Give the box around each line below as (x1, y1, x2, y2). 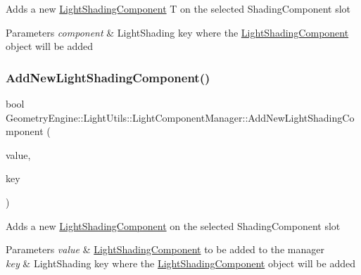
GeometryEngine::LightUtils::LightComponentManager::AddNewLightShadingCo (6, 110, 355, 124)
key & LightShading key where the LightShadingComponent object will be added (6, 255, 355, 270)
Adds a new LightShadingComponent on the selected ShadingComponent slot (6, 218, 341, 233)
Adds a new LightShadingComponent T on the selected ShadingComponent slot (6, 1, 351, 15)
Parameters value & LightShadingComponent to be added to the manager (6, 242, 324, 257)
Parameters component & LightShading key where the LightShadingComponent (6, 25, 349, 39)
